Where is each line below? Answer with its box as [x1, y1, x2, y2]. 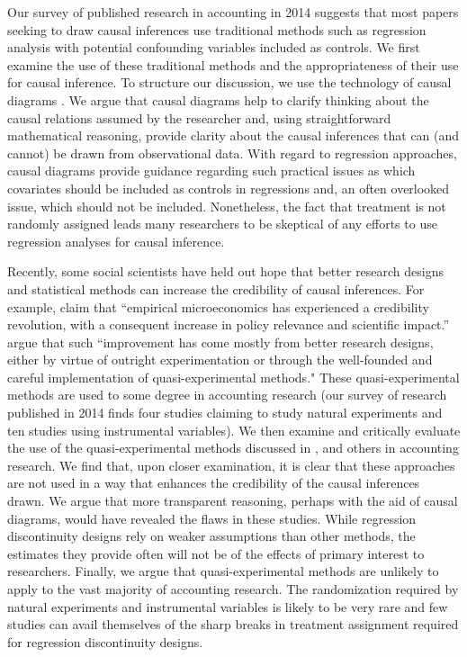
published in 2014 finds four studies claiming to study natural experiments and [7, 403, 443, 422]
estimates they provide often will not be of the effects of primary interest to [7, 544, 425, 562]
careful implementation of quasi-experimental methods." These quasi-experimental [7, 367, 460, 386]
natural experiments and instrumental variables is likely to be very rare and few [7, 597, 448, 616]
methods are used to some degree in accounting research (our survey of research [7, 385, 447, 404]
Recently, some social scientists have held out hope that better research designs [7, 262, 445, 281]
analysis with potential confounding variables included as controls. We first [7, 38, 420, 57]
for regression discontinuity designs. [7, 632, 203, 651]
